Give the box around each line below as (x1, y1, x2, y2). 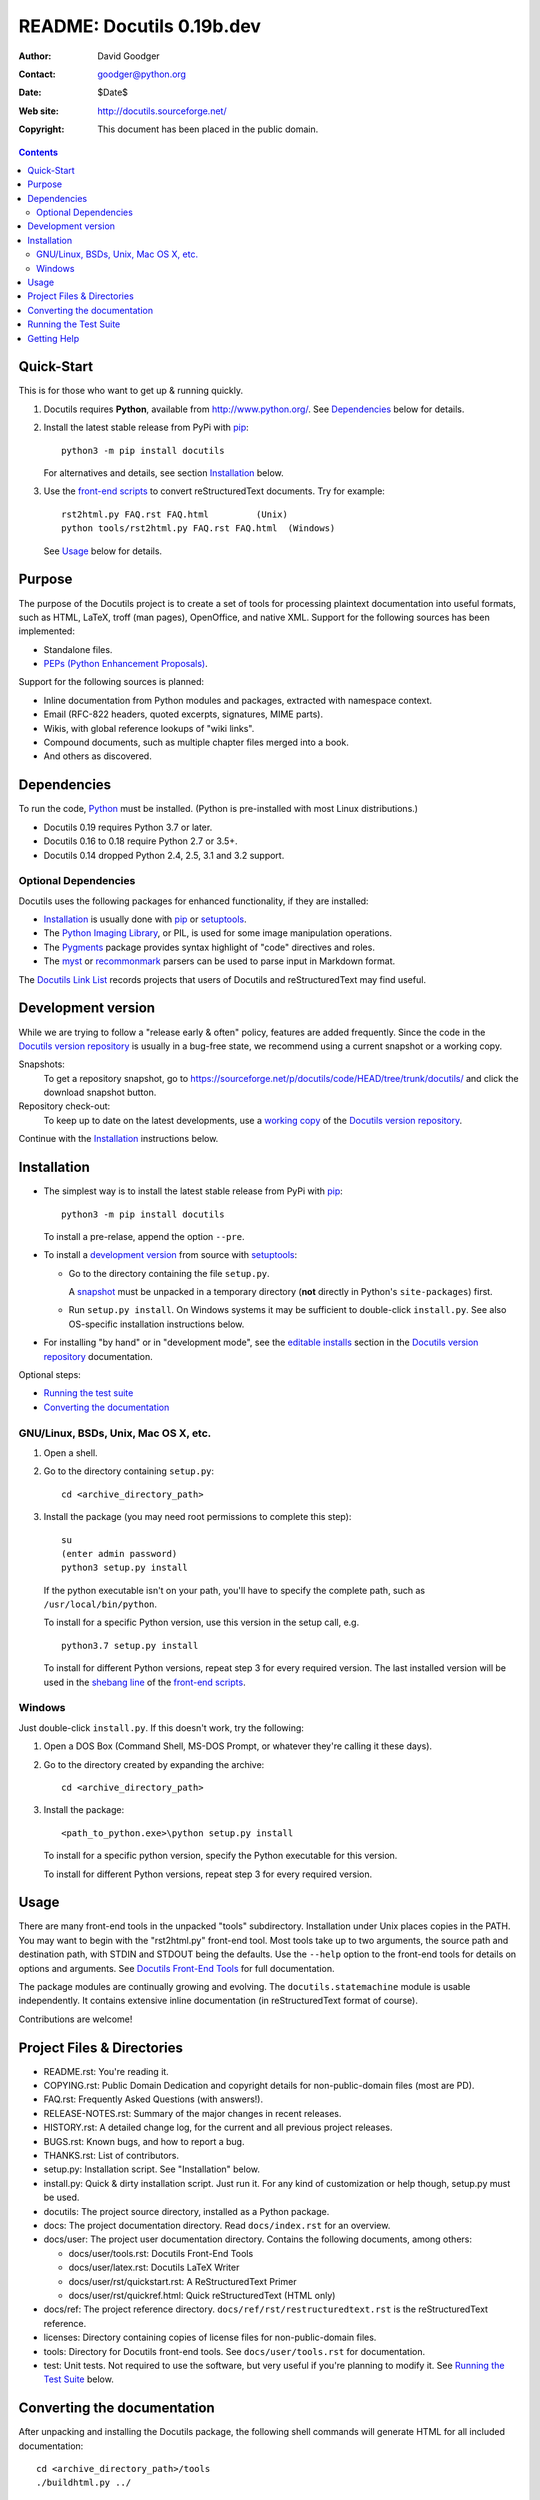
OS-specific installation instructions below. (68, 1318, 245, 1330)
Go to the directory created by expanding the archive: (43, 1758, 265, 1770)
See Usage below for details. (43, 545, 163, 557)
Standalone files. (43, 643, 113, 655)
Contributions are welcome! (18, 2013, 133, 2025)
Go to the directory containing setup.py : (43, 1465, 215, 1477)
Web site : (18, 105, 59, 117)
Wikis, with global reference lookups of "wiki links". (43, 722, 255, 734)
